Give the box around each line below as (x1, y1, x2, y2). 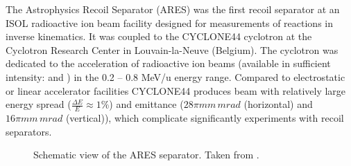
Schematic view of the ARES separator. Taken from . (33, 147, 259, 162)
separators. (6, 124, 52, 138)
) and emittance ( (109, 97, 184, 111)
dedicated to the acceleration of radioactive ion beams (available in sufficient (6, 56, 331, 71)
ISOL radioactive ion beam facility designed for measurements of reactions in (6, 15, 333, 30)
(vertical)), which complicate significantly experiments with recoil (65, 110, 344, 124)
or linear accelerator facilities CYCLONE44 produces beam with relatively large (6, 83, 346, 98)
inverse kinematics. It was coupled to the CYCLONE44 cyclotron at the (6, 29, 312, 44)
